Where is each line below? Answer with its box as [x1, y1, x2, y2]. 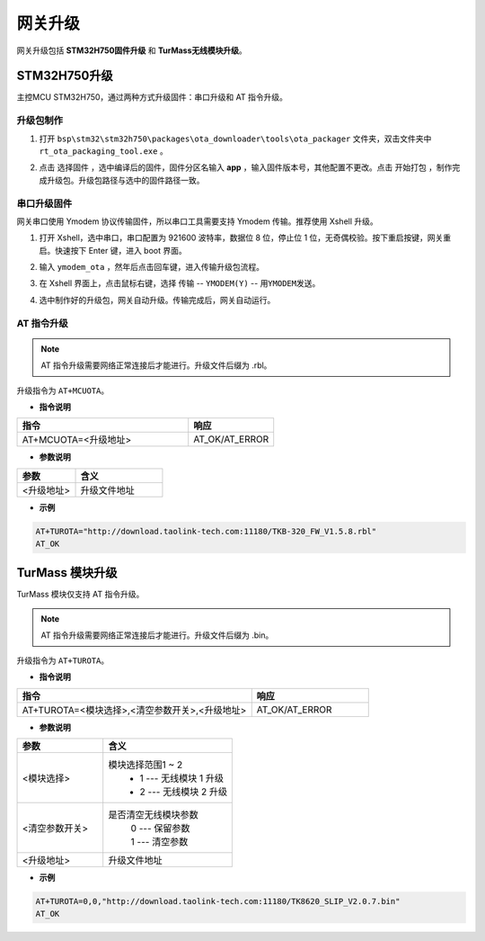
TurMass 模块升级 [16, 565, 118, 580]
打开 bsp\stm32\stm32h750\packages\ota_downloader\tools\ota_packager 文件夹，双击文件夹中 [39, 133, 432, 144]
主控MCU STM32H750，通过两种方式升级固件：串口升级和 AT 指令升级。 [16, 92, 287, 103]
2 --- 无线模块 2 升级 [139, 785, 228, 798]
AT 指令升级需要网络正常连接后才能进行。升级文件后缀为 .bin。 [40, 630, 274, 641]
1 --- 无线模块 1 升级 [139, 772, 225, 784]
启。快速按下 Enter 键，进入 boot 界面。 [39, 245, 188, 255]
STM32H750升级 [16, 68, 113, 84]
